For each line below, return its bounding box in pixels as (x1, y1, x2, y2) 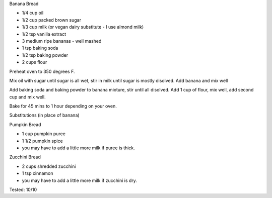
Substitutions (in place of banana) (9, 112, 80, 118)
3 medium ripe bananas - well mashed (22, 38, 102, 44)
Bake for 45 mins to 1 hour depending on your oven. (9, 103, 117, 109)
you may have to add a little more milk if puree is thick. (22, 145, 135, 151)
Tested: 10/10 (9, 186, 37, 192)
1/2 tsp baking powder (22, 52, 68, 58)
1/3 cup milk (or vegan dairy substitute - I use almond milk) (22, 24, 144, 30)
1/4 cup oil (22, 10, 44, 16)
